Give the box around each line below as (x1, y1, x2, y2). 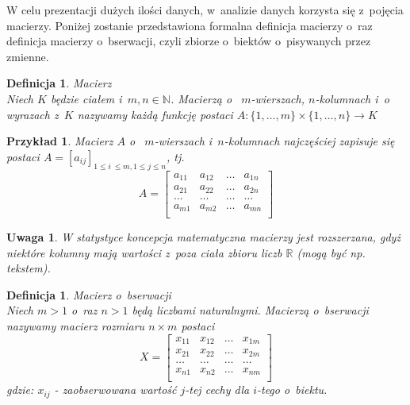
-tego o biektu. (256, 381, 328, 398)
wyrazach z (6, 106, 59, 122)
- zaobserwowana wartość (54, 381, 177, 398)
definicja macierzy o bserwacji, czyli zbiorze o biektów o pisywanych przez (6, 33, 371, 49)
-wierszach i (154, 133, 213, 149)
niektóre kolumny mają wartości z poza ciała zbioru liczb (6, 244, 282, 260)
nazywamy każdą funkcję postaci (77, 106, 233, 122)
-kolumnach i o (315, 90, 389, 106)
